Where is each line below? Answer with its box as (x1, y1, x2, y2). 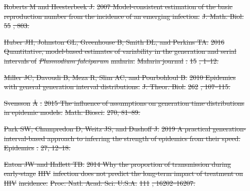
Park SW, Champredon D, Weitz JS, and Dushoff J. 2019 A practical (4, 123, 211, 133)
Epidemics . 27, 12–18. (4, 143, 71, 153)
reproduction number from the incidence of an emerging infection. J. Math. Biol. (4, 11, 244, 21)
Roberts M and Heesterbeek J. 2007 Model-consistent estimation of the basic (4, 1, 233, 11)
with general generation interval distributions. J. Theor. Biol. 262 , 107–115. (4, 81, 231, 92)
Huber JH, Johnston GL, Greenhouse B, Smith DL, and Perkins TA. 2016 (4, 36, 225, 47)
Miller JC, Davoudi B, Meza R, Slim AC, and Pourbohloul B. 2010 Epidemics (4, 72, 236, 82)
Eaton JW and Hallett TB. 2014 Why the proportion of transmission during (4, 159, 231, 169)
